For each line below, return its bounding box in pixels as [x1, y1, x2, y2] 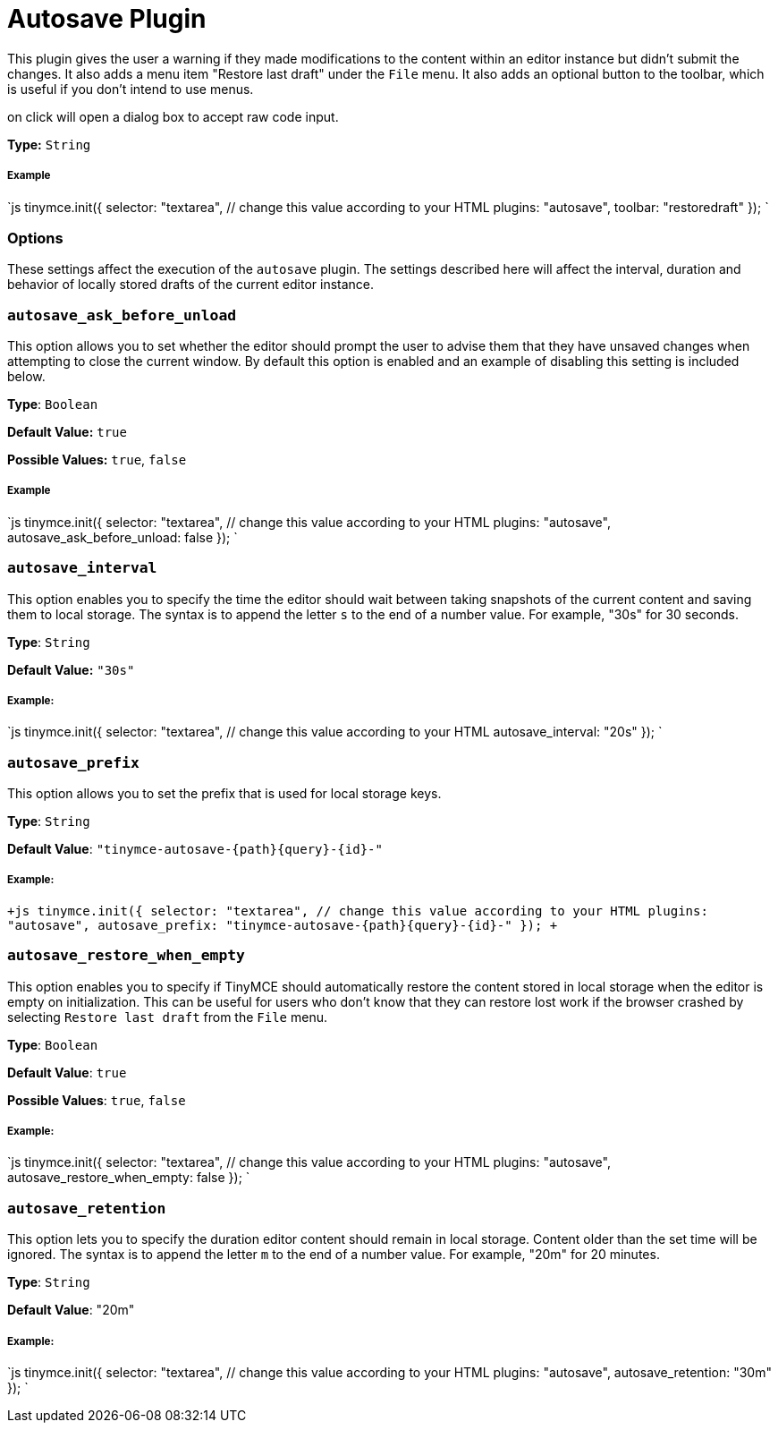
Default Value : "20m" [7, 1302, 135, 1318]
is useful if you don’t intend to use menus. [7, 81, 254, 97]
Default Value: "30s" [7, 661, 135, 677]
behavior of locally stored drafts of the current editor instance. [7, 277, 375, 293]
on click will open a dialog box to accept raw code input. [7, 108, 339, 124]
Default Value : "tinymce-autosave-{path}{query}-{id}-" [7, 841, 383, 857]
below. [7, 369, 46, 385]
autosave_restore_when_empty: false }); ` [7, 1170, 250, 1186]
